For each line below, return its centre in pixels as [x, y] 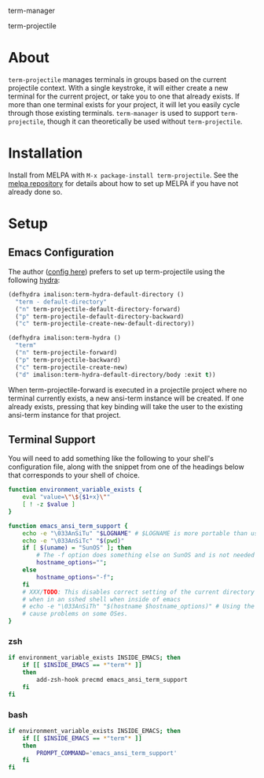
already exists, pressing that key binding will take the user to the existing [126, 406]
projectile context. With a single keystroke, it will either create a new [118, 87]
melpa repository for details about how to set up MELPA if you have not [123, 183]
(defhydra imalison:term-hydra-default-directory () [96, 294]
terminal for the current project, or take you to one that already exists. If [124, 96]
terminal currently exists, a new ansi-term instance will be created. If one [126, 398]
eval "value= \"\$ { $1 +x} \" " [66, 497]
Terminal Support [52, 439]
